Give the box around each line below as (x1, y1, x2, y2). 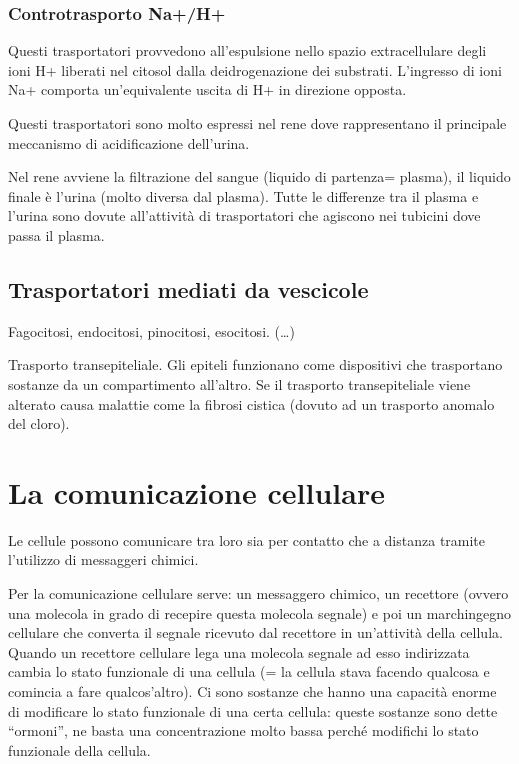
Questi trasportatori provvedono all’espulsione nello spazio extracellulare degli (8, 40, 487, 61)
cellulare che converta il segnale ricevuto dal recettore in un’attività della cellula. (8, 622, 503, 643)
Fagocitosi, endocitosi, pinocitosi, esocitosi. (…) (8, 320, 295, 341)
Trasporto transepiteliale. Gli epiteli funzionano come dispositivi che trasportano (8, 354, 503, 375)
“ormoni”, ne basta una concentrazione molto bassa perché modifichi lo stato (8, 720, 479, 741)
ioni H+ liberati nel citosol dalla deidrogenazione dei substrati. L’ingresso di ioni (8, 59, 502, 80)
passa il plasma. (8, 224, 105, 245)
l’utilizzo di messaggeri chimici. (8, 549, 199, 570)
